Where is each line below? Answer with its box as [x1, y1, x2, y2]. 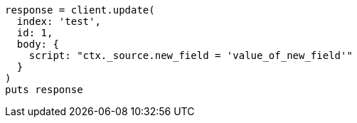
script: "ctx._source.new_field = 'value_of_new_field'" [28, 50, 353, 61]
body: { [16, 38, 59, 50]
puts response [5, 84, 83, 95]
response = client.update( [5, 4, 155, 16]
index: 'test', [16, 16, 101, 27]
